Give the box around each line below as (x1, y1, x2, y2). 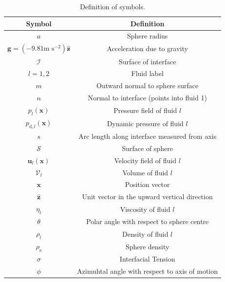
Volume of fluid (122, 167, 169, 177)
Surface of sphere (122, 143, 173, 153)
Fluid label (131, 68, 164, 78)
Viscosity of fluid (120, 204, 170, 214)
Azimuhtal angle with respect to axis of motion (77, 265, 218, 276)
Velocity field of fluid (114, 155, 177, 165)
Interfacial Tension (119, 254, 175, 264)
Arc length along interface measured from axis (78, 131, 217, 141)
